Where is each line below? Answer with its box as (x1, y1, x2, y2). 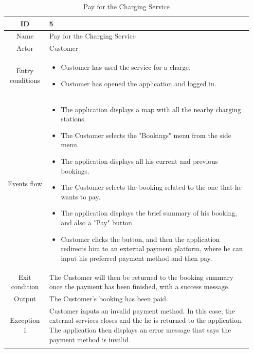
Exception (10, 315, 40, 325)
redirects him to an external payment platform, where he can (61, 243, 243, 254)
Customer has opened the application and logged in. (61, 78, 217, 88)
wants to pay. (61, 191, 101, 201)
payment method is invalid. (49, 334, 130, 344)
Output (14, 293, 36, 303)
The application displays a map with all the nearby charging (61, 104, 241, 114)
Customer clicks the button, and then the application (61, 234, 220, 244)
